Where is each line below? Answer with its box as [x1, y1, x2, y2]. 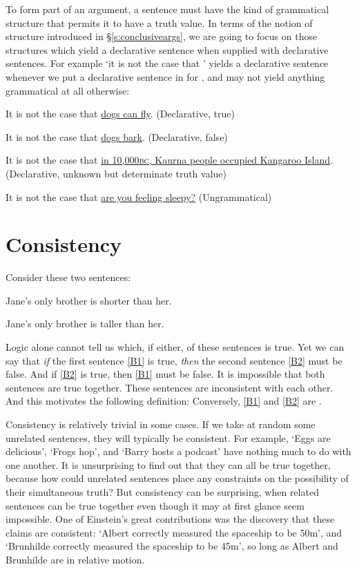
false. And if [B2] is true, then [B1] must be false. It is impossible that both [6, 367, 325, 381]
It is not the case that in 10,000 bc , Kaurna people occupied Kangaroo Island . [6, 153, 333, 167]
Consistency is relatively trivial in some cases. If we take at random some [6, 417, 316, 431]
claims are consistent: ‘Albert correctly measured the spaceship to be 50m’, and [6, 525, 342, 539]
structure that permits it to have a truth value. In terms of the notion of [6, 15, 313, 30]
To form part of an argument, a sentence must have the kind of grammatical [6, 2, 329, 16]
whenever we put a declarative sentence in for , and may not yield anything [6, 69, 325, 84]
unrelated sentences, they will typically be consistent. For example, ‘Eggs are [6, 430, 331, 445]
